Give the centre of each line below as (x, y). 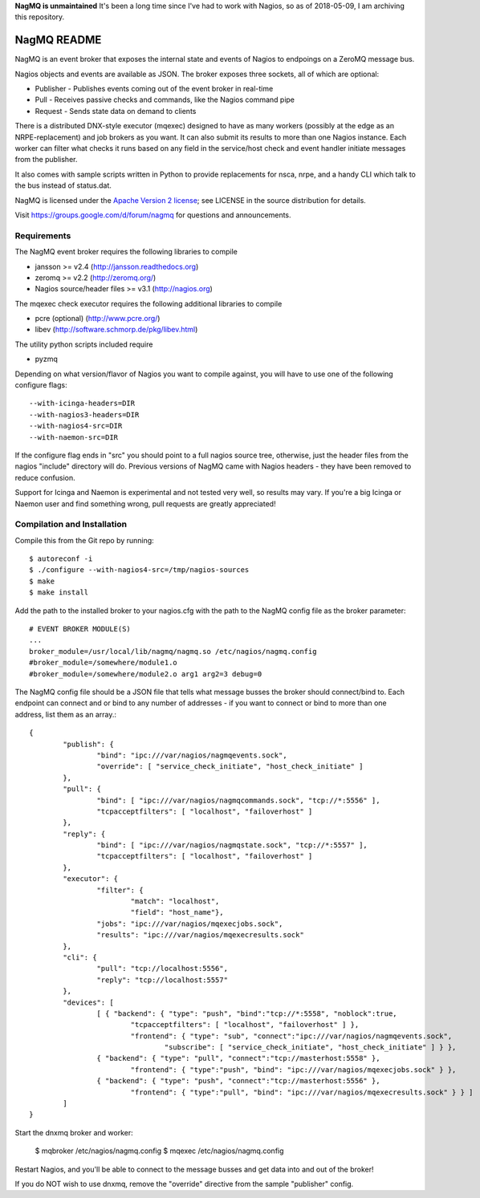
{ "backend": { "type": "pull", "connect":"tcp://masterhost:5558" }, (238, 1058)
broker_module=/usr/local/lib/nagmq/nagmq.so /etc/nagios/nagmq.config (173, 651)
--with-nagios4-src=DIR (76, 426)
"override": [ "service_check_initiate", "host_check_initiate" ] (230, 767)
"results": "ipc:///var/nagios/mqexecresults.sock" (200, 935)
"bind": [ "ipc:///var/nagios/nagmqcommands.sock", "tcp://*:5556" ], (238, 800)
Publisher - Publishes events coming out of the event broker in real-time (154, 89)
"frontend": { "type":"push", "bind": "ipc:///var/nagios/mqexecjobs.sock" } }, (293, 1070)
